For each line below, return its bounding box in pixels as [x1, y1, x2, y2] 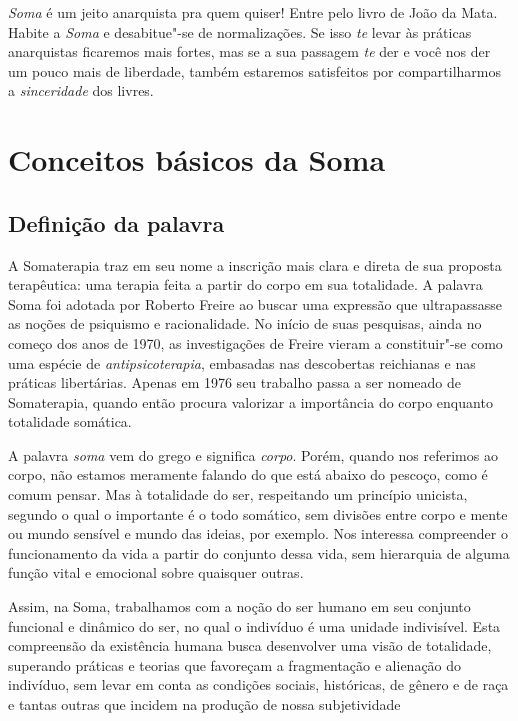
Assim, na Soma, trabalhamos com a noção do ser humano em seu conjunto [8, 596, 471, 617]
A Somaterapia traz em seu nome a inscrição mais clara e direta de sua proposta [8, 254, 502, 275]
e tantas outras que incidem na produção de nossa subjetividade [8, 694, 401, 715]
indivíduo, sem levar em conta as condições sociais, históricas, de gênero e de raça [8, 674, 509, 695]
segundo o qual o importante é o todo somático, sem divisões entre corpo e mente [8, 503, 508, 524]
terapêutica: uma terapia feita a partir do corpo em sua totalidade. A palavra [8, 274, 483, 295]
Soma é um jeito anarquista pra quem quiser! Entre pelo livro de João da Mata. [8, 2, 498, 22]
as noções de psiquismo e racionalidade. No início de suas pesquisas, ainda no [8, 313, 482, 334]
